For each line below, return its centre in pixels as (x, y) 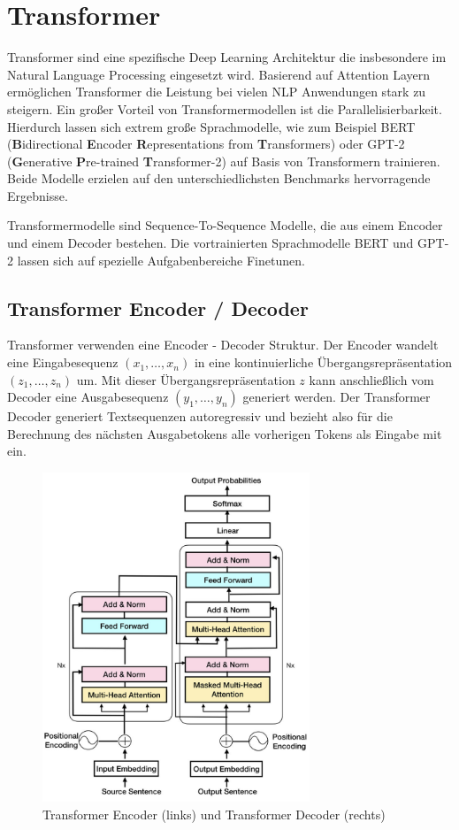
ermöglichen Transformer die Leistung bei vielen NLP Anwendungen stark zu (217, 92)
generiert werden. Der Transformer (337, 397)
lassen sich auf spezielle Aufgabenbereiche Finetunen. (161, 260)
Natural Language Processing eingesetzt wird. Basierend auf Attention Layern (219, 74)
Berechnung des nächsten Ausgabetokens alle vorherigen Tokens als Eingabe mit (225, 433)
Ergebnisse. (38, 195)
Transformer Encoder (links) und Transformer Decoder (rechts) (214, 814)
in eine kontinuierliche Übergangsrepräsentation (323, 362)
